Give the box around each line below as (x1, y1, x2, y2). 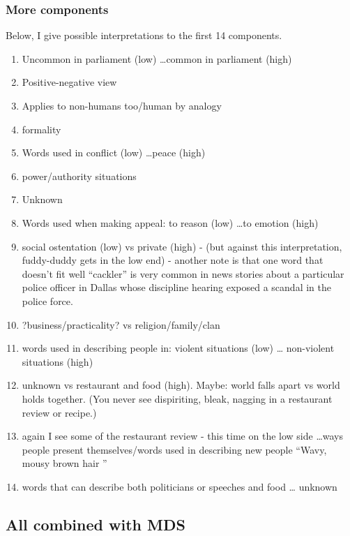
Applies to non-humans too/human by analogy (22, 98, 222, 112)
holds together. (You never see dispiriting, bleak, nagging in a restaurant (22, 391, 333, 405)
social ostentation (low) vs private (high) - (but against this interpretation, (22, 239, 342, 253)
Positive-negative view (22, 75, 117, 89)
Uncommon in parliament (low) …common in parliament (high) (22, 51, 292, 66)
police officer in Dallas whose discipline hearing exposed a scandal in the (22, 280, 331, 295)
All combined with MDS (6, 513, 185, 535)
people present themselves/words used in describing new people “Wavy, (22, 442, 327, 456)
